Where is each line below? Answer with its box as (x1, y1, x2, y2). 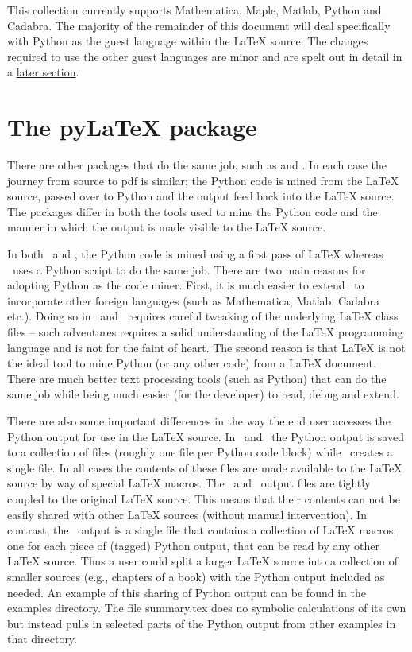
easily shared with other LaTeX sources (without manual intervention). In (7, 506, 367, 522)
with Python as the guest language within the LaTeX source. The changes (7, 33, 368, 49)
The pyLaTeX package (7, 111, 257, 143)
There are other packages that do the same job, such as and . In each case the (7, 157, 387, 173)
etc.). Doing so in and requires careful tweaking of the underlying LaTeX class (7, 308, 399, 324)
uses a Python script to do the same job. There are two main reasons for (12, 261, 366, 277)
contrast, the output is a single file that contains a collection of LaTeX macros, (7, 522, 397, 538)
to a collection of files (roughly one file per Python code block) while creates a (7, 444, 393, 460)
